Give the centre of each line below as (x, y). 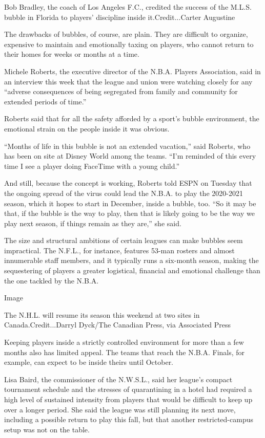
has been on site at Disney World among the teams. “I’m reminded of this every (130, 156)
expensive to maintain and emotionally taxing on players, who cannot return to (129, 44)
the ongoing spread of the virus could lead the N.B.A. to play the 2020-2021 (124, 193)
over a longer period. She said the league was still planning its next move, (120, 409)
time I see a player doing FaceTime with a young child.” (92, 166)
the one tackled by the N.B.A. (52, 280)
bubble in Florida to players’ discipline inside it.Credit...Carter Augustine (120, 17)
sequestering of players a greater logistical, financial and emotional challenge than (132, 270)
